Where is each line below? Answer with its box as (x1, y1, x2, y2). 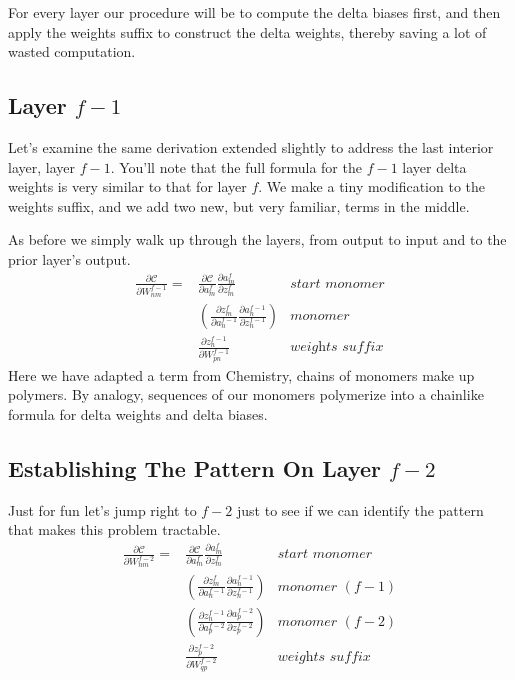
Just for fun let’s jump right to (8, 499, 197, 520)
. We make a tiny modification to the (258, 176, 486, 197)
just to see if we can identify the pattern (237, 499, 484, 520)
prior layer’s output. (8, 248, 131, 269)
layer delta (402, 156, 467, 177)
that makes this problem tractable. (8, 519, 221, 540)
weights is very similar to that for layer (8, 176, 247, 197)
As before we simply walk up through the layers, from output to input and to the (8, 229, 507, 250)
